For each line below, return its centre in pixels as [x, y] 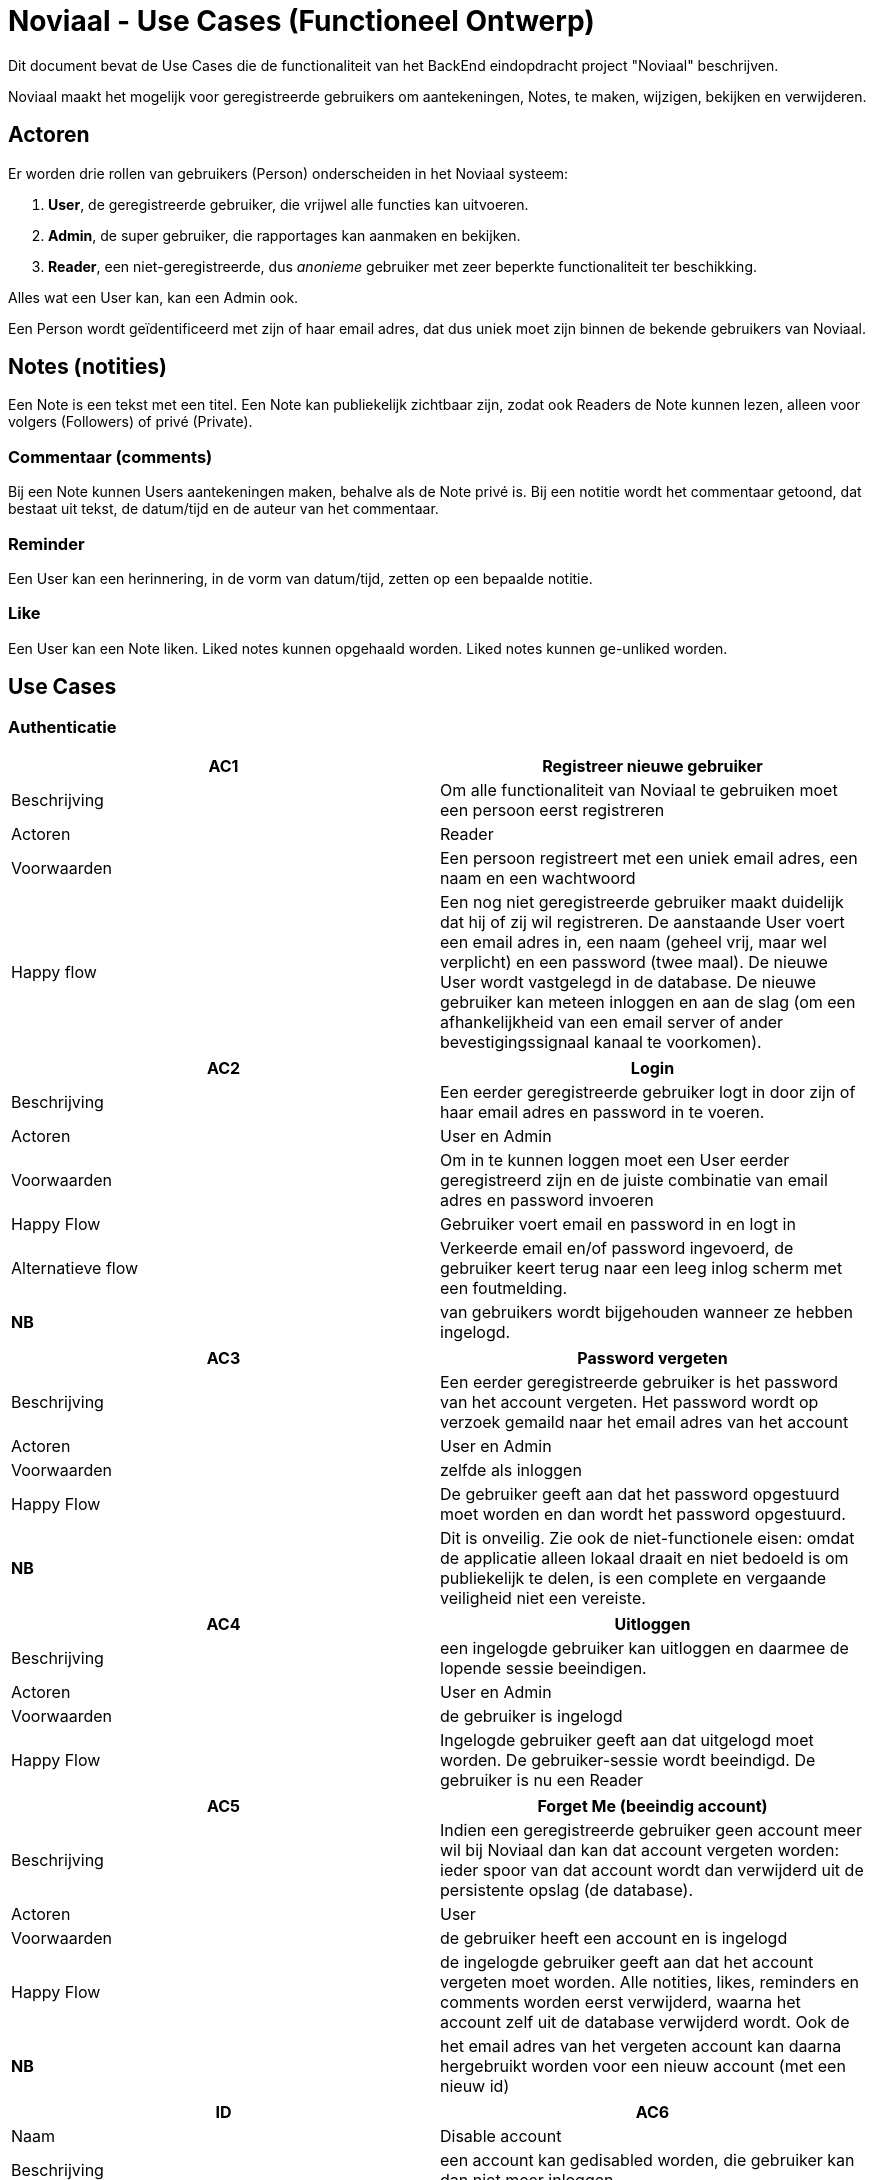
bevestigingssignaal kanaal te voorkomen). [601, 1041]
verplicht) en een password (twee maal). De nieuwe [634, 961]
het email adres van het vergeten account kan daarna [641, 2045]
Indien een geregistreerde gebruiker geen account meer [651, 1829]
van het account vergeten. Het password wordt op [629, 1401]
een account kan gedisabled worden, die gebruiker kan [647, 2159]
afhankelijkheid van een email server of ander [612, 1021]
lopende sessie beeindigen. [543, 1667]
